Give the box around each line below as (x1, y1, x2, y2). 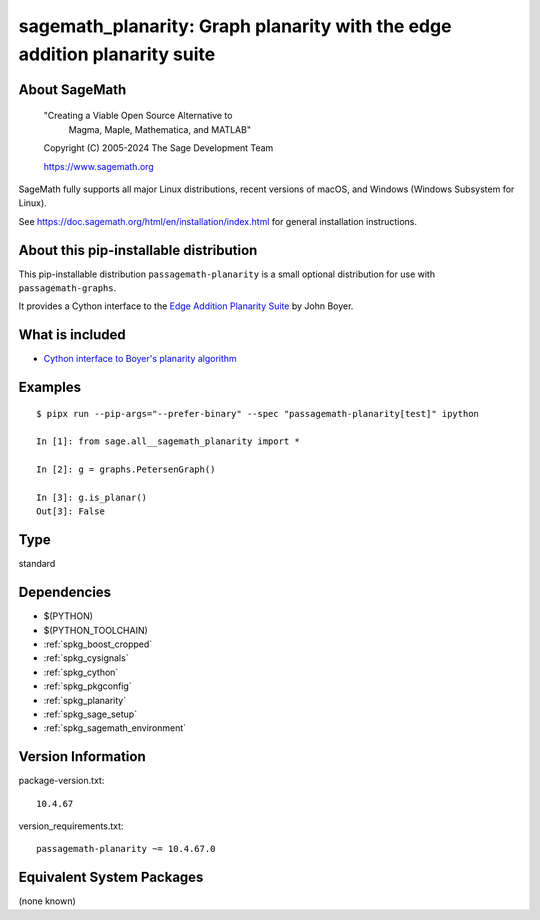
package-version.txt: (18, 775, 105, 787)
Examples (18, 379, 82, 396)
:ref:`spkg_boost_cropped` (43, 638, 153, 650)
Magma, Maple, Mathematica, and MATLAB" (68, 123, 252, 135)
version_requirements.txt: (18, 820, 124, 832)
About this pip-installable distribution (18, 241, 258, 259)
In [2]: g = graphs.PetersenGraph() (36, 464, 216, 475)
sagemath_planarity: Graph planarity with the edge (18, 15, 452, 37)
